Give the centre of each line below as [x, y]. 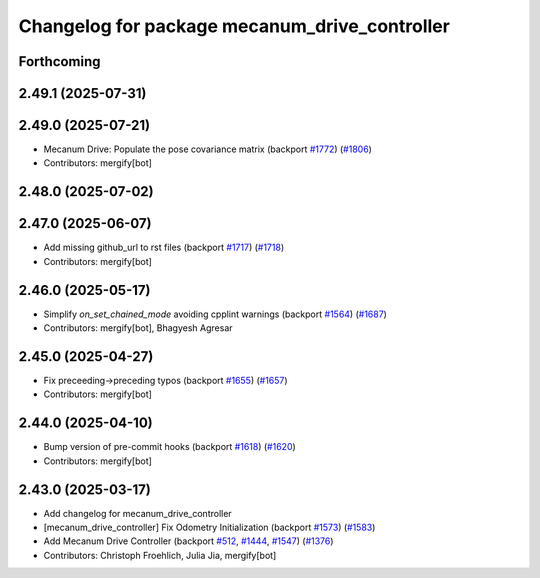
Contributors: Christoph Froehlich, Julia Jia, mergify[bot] [160, 555]
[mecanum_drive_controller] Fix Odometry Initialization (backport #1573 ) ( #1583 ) [209, 527]
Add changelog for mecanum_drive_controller [137, 513]
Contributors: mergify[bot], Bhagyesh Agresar [138, 328]
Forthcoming [59, 61]
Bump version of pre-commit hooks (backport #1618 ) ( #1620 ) [170, 447]
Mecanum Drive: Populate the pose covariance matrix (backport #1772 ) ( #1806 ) [207, 149]
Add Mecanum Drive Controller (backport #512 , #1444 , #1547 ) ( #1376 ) [188, 541]
